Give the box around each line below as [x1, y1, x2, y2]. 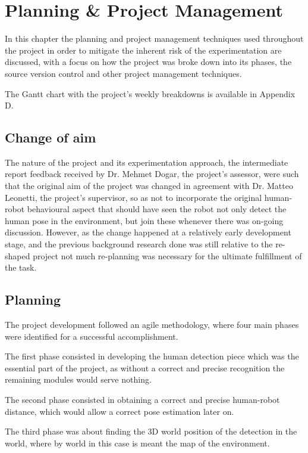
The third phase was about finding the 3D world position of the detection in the [5, 425, 297, 438]
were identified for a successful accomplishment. [5, 330, 178, 342]
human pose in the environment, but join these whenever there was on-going [5, 214, 284, 226]
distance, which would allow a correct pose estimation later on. [5, 405, 234, 417]
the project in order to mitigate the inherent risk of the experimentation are [5, 44, 282, 56]
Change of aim [5, 128, 96, 147]
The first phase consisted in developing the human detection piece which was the [5, 350, 299, 362]
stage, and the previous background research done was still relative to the [5, 238, 273, 250]
